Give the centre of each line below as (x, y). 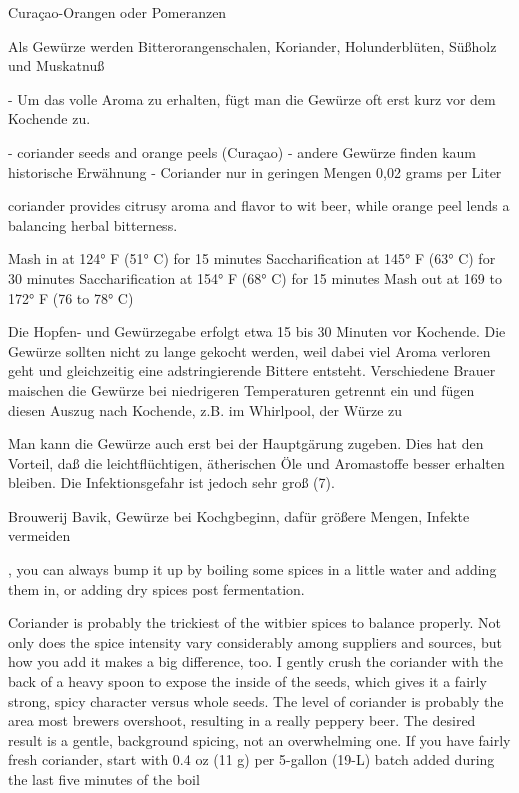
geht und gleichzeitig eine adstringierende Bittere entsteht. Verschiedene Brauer (252, 370)
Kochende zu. (49, 118)
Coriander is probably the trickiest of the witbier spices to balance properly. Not (254, 622)
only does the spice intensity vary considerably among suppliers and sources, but (255, 641)
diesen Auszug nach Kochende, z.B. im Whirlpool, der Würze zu (205, 409)
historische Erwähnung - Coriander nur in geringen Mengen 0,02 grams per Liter (255, 171)
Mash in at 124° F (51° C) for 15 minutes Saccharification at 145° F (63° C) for (252, 258)
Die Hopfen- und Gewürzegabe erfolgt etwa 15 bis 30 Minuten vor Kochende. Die (257, 331)
